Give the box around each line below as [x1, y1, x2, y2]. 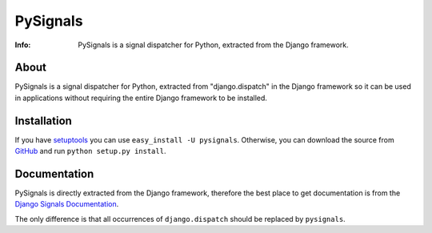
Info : [14, 40, 31, 50]
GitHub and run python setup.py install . [14, 147, 166, 156]
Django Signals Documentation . [14, 199, 119, 209]
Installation [14, 114, 72, 127]
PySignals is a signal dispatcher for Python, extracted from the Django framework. [78, 40, 350, 50]
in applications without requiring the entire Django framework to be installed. [14, 93, 268, 102]
